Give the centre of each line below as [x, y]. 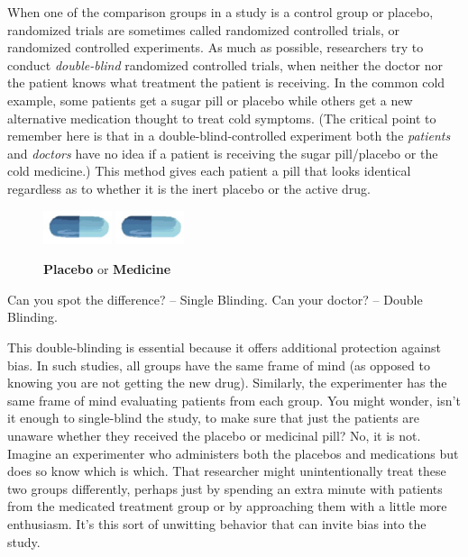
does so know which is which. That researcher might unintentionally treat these [227, 471]
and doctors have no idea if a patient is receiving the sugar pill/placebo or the [223, 153]
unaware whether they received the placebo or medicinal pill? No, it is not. [214, 435]
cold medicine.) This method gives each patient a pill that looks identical [209, 171]
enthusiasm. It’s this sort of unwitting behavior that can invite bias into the [217, 523]
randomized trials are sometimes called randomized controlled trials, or [203, 29]
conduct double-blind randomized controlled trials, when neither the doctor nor [225, 64]
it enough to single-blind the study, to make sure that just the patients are [214, 418]
